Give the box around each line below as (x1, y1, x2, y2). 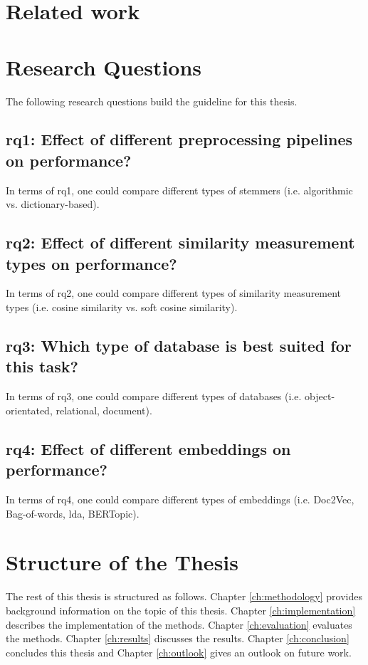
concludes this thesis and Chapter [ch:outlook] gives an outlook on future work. (6, 644, 352, 659)
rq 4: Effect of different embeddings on (6, 437, 291, 459)
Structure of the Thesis (6, 548, 238, 577)
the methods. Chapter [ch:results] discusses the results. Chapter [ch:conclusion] (6, 631, 349, 646)
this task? (6, 355, 78, 377)
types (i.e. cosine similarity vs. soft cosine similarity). (6, 300, 238, 315)
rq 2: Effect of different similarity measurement (6, 231, 355, 253)
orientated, (6, 402, 53, 417)
